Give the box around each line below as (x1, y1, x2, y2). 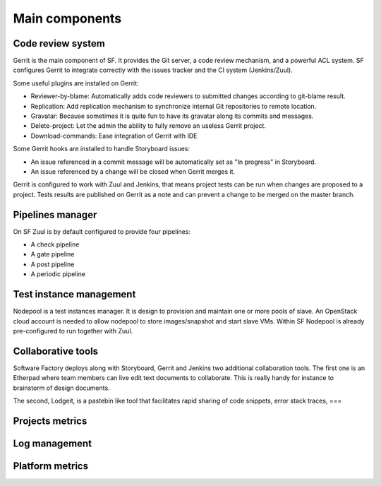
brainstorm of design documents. (13, 384, 110, 392)
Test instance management (13, 288, 136, 300)
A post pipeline (30, 260, 75, 268)
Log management (13, 437, 92, 449)
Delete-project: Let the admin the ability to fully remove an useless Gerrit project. (30, 121, 266, 130)
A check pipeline (30, 240, 80, 249)
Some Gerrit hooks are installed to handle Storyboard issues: (13, 145, 190, 153)
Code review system (13, 37, 105, 49)
